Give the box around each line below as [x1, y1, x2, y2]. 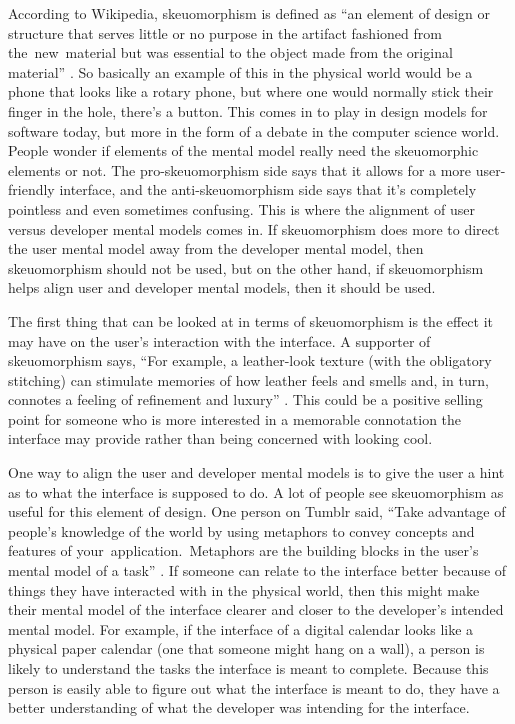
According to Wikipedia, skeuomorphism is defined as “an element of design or [8, 3, 490, 23]
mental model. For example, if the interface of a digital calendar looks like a [8, 618, 474, 639]
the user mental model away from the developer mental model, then [8, 238, 424, 259]
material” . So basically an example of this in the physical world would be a [8, 61, 473, 82]
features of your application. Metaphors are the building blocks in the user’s [8, 540, 479, 561]
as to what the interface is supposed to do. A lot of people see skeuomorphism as [8, 481, 504, 502]
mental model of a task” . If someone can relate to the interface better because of [8, 560, 507, 581]
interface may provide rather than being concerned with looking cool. [8, 428, 433, 449]
